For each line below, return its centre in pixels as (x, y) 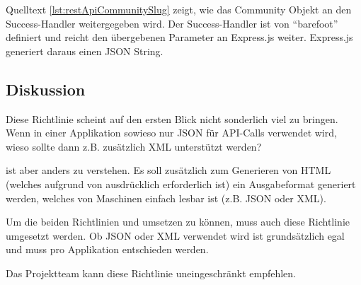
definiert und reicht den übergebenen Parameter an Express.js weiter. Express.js (179, 37)
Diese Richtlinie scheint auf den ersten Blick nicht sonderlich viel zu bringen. (172, 118)
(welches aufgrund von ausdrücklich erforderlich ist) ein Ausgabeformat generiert (181, 184)
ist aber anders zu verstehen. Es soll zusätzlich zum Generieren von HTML (168, 170)
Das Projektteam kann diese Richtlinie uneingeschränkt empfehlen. (151, 273)
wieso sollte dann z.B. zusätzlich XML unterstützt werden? (134, 146)
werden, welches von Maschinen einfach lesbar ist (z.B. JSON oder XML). (166, 198)
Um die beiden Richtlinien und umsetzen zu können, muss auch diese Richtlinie (178, 222)
